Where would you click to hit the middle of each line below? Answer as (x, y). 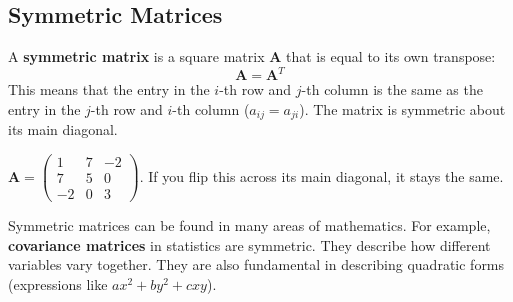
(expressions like (58, 283)
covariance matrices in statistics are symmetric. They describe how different (249, 244)
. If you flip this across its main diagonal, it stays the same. (321, 175)
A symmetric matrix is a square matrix (136, 56)
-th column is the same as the (392, 89)
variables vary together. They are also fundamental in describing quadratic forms (256, 264)
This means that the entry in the (109, 89)
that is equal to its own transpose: (391, 56)
